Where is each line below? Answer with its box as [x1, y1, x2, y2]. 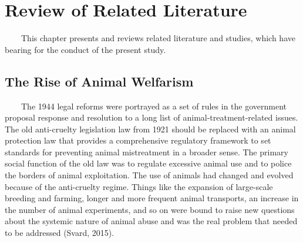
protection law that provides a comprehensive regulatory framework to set [5, 134, 271, 147]
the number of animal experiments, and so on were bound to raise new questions [5, 203, 295, 215]
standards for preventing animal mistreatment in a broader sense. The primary [5, 145, 288, 158]
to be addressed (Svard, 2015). [5, 227, 115, 239]
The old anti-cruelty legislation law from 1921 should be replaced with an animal [5, 122, 296, 135]
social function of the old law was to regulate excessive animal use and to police [5, 157, 292, 169]
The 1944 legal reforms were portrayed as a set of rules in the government [21, 99, 287, 112]
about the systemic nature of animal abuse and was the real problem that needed [5, 215, 298, 227]
